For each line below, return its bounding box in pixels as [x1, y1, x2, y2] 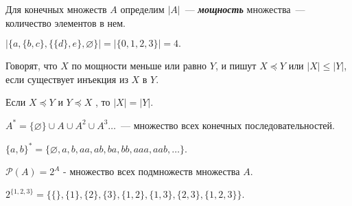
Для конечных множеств [5, 2, 107, 16]
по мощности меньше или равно [71, 58, 207, 73]
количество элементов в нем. [5, 15, 126, 30]
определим [120, 2, 165, 16]
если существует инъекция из [5, 71, 128, 86]
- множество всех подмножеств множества [63, 164, 240, 179]
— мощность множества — [185, 2, 305, 16]
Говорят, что [5, 58, 58, 73]
